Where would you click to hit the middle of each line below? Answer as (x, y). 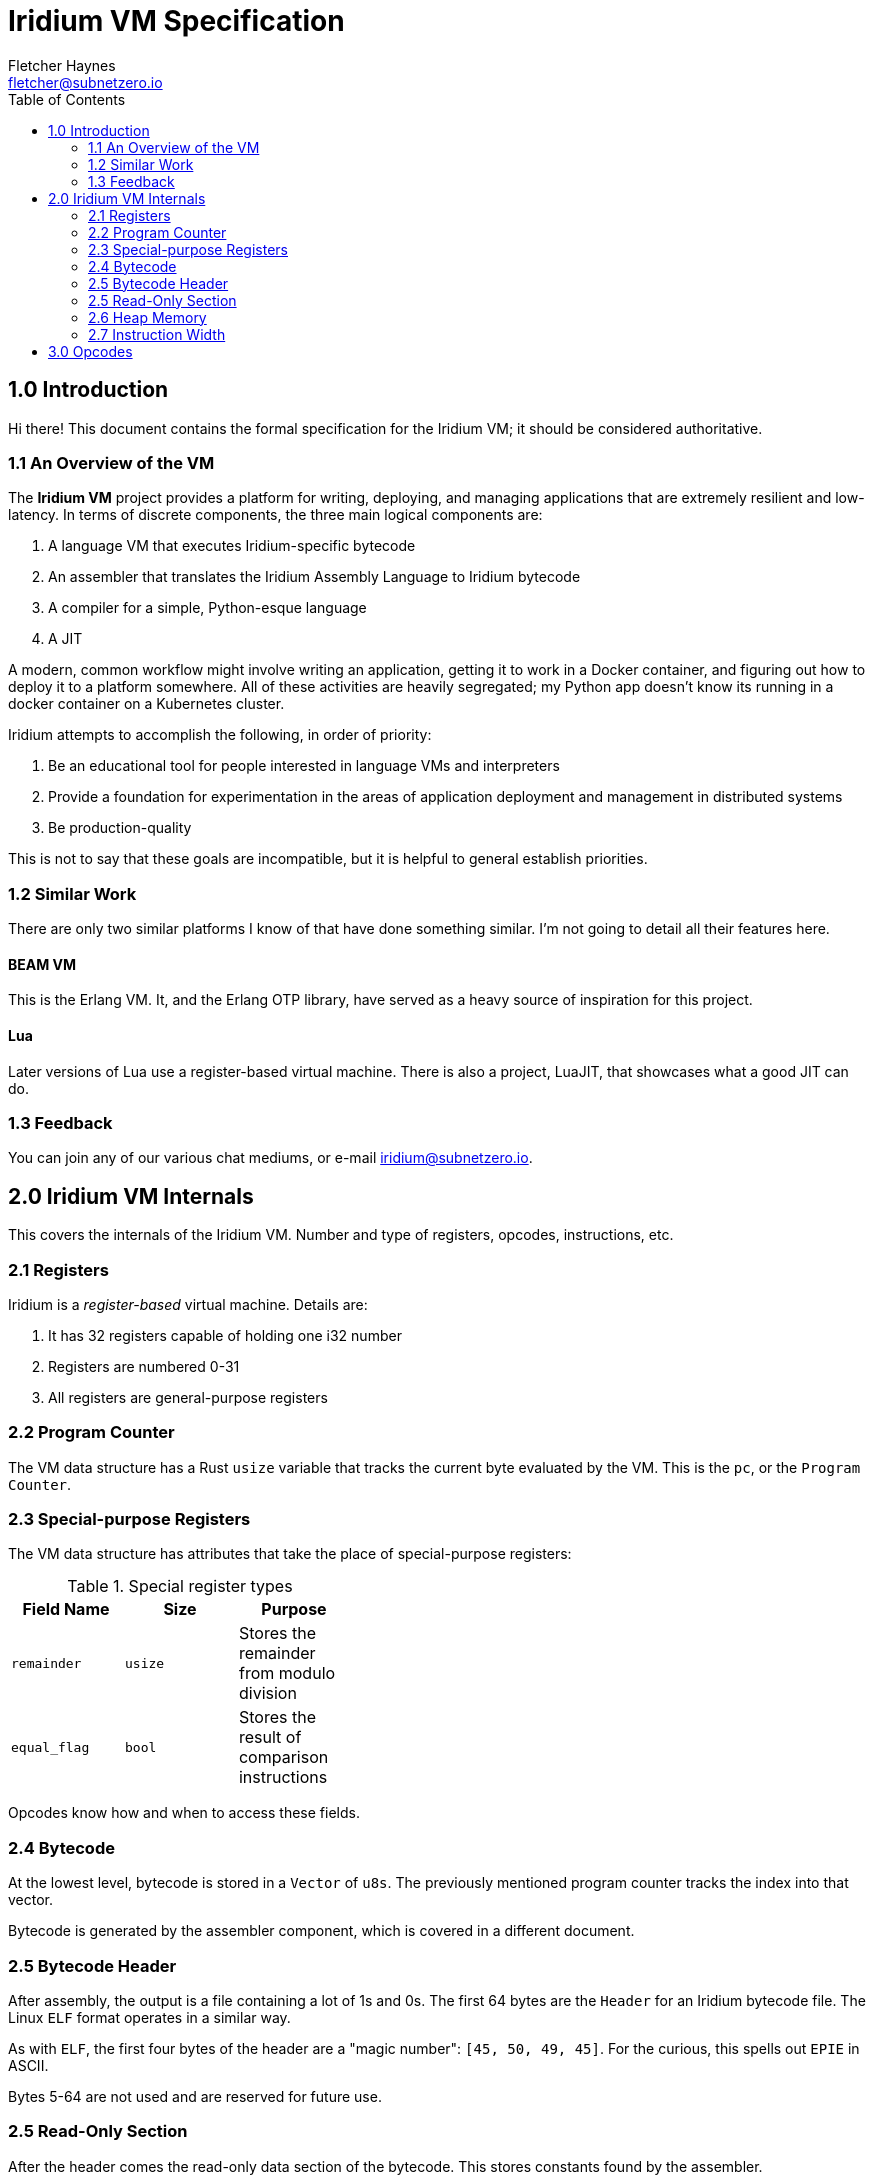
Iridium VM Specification (176, 21)
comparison (283, 1757)
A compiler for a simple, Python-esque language (207, 608)
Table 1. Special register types (180, 1586)
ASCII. (28, 2065)
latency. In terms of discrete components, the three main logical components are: (275, 515)
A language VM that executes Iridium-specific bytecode (232, 546)
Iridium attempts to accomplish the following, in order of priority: (220, 735)
